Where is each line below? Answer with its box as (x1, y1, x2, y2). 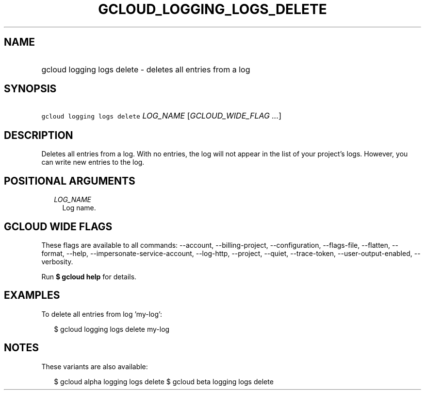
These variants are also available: (41, 362, 148, 371)
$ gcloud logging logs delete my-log (54, 325, 170, 333)
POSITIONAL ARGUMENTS (4, 174, 135, 187)
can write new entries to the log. (41, 158, 145, 167)
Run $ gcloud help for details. (41, 272, 137, 281)
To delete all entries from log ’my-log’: (41, 309, 162, 318)
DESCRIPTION (4, 129, 73, 141)
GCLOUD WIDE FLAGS (4, 220, 113, 233)
